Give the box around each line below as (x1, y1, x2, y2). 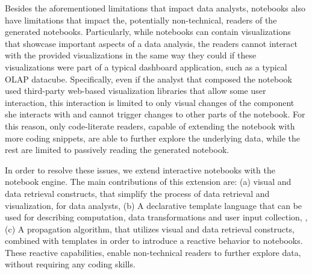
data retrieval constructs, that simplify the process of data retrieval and (5, 187, 270, 199)
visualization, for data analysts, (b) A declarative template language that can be (5, 199, 302, 211)
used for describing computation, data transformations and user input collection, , (5, 211, 308, 223)
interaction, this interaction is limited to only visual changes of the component (5, 96, 295, 108)
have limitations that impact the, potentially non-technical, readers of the (5, 13, 277, 26)
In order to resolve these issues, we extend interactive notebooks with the (5, 163, 275, 176)
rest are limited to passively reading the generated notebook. (5, 143, 229, 156)
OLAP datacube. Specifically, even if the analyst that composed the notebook (5, 72, 292, 85)
